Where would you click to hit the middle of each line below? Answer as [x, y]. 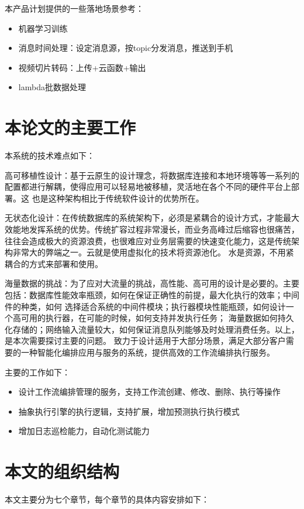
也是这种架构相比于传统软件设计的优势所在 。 [118, 198]
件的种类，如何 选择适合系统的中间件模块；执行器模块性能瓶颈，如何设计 [145, 306]
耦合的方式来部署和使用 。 [54, 263]
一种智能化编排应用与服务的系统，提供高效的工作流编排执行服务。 [148, 352]
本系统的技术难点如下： [50, 156]
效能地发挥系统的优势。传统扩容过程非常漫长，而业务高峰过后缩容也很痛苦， [152, 229]
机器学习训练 [43, 28]
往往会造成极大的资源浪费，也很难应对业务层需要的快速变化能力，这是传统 [148, 240]
